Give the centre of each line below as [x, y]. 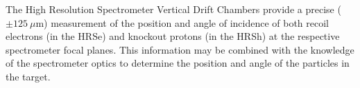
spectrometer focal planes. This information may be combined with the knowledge [180, 49]
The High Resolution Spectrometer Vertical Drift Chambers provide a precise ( [173, 9]
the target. [28, 76]
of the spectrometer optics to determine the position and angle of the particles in [178, 63]
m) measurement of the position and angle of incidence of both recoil [182, 22]
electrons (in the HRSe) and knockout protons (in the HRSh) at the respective [173, 36]
